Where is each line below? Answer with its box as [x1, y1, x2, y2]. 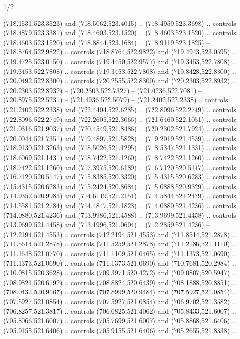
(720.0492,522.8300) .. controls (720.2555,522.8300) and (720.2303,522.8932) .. [3, 75, 236, 86]
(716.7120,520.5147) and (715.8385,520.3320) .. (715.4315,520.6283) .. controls [3, 171, 236, 182]
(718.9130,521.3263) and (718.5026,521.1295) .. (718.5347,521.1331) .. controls [3, 143, 236, 153]
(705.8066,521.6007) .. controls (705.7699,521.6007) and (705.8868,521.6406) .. [3, 315, 236, 325]
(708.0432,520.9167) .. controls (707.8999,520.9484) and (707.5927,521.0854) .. [3, 287, 236, 297]
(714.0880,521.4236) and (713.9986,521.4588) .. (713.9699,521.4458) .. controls [3, 210, 236, 220]
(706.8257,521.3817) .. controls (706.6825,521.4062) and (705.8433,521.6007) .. [3, 306, 236, 316]
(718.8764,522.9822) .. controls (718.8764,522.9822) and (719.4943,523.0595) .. [3, 47, 236, 57]
